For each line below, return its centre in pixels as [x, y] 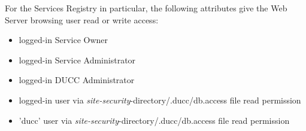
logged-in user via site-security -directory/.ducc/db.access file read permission [160, 100]
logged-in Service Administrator [77, 60]
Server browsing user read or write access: [82, 19]
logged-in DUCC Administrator [77, 80]
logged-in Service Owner [63, 40]
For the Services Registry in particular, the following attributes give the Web [146, 8]
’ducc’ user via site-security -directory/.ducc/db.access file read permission [154, 120]
